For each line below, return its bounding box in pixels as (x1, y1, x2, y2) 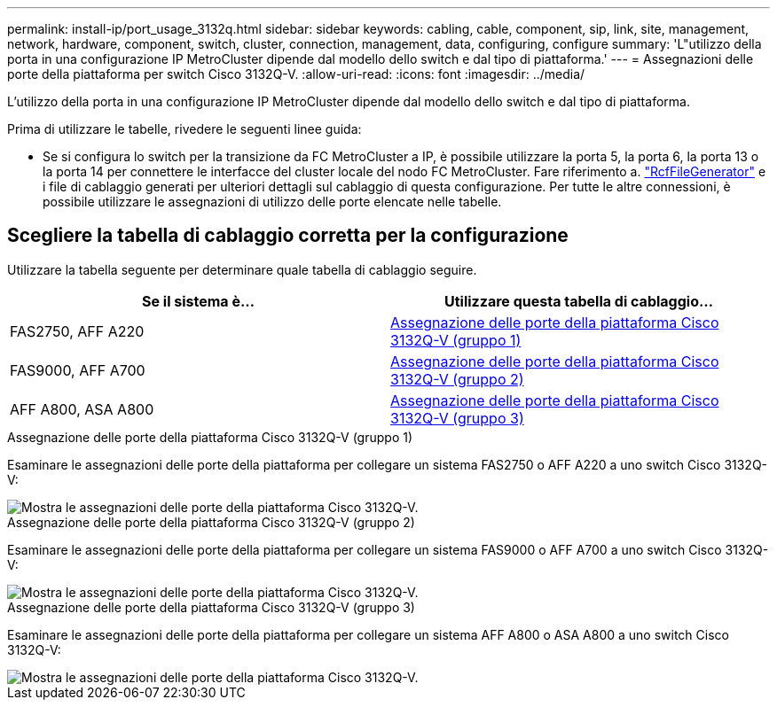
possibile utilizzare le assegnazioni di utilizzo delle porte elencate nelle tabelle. (43, 194, 502, 209)
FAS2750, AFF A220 (10, 322, 145, 340)
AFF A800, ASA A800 (10, 400, 154, 418)
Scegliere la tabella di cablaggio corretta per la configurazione (7, 224, 569, 247)
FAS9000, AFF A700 (10, 361, 145, 379)
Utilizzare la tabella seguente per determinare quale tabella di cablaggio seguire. (7, 261, 477, 277)
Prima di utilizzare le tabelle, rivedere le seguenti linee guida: (7, 121, 362, 136)
